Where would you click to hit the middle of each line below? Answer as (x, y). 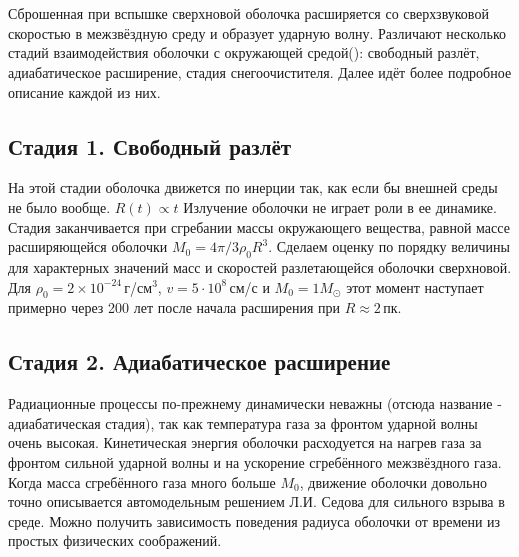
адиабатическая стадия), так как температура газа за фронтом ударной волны (243, 422)
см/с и (249, 286)
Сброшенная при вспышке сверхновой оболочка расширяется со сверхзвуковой (248, 13)
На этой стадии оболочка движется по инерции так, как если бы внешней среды (253, 187)
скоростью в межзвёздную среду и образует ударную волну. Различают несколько (257, 32)
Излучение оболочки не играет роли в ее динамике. (340, 206)
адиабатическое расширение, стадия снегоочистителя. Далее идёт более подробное (260, 71)
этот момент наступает (415, 286)
